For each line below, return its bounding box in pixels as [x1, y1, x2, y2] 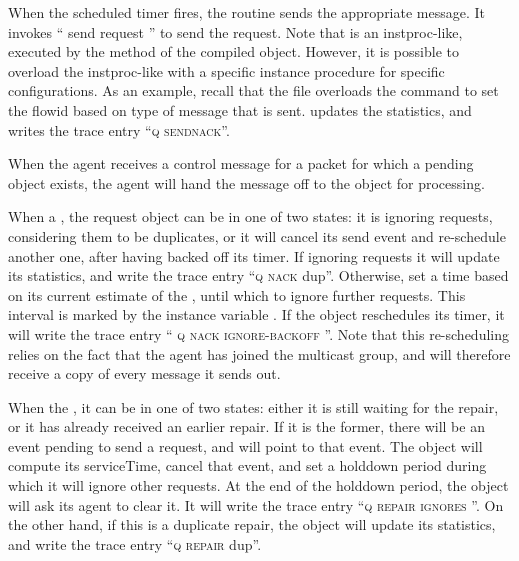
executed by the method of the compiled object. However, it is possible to [8, 41, 459, 62]
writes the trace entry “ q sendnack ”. [8, 119, 230, 140]
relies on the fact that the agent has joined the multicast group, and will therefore [8, 343, 511, 364]
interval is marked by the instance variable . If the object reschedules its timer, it [8, 304, 505, 325]
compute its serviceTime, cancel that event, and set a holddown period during [8, 455, 487, 476]
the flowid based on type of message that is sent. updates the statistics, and [8, 99, 472, 120]
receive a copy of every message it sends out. [8, 363, 281, 384]
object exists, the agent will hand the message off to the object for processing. [8, 172, 485, 193]
